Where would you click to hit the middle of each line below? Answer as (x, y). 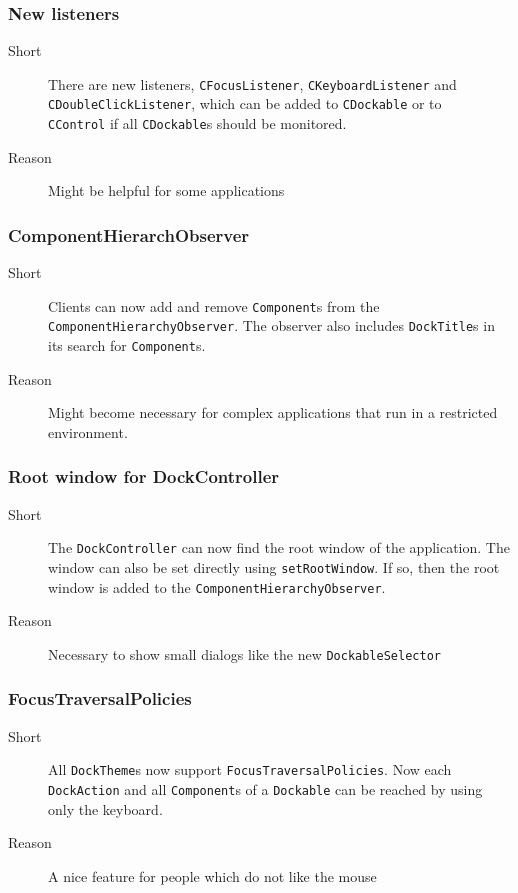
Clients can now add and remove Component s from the (214, 305)
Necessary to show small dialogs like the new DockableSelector (244, 653)
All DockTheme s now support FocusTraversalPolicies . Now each (250, 769)
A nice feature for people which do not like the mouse (212, 875)
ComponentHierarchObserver (129, 234)
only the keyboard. (105, 808)
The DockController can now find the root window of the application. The (279, 547)
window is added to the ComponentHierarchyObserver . (217, 586)
